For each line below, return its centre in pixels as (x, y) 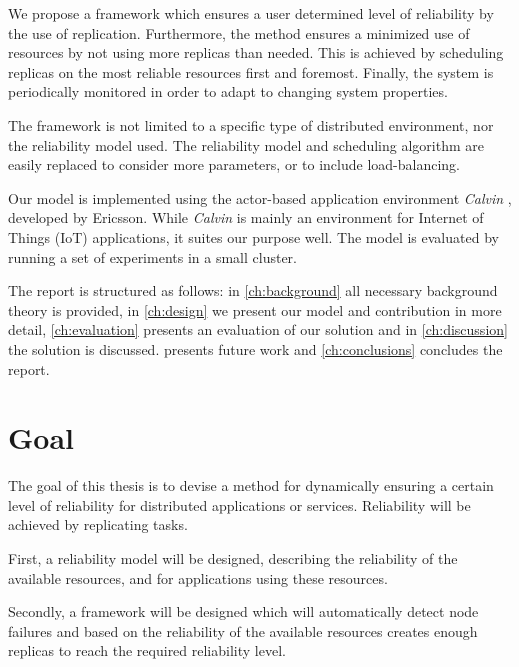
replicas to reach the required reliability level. (147, 650)
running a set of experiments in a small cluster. (152, 256)
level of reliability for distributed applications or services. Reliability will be (239, 504)
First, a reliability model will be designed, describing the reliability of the (233, 558)
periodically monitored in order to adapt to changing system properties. (228, 91)
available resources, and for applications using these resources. (198, 577)
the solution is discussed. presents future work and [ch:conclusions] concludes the (255, 348)
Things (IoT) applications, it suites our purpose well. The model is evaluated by (253, 236)
